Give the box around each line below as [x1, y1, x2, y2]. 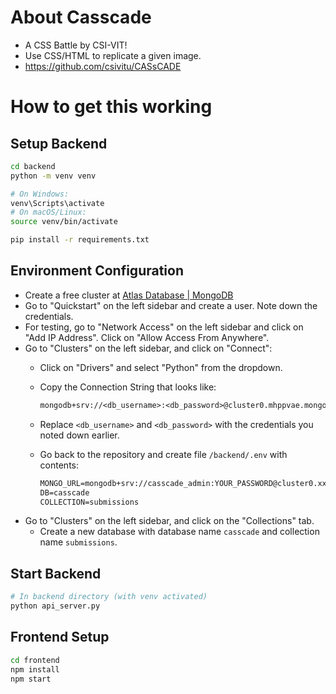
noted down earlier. [39, 429, 120, 441]
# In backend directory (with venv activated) [10, 592, 208, 602]
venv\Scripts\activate [10, 198, 105, 208]
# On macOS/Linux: [10, 207, 87, 218]
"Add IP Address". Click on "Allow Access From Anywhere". [24, 331, 270, 343]
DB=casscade [39, 487, 90, 498]
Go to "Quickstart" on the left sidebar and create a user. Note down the [24, 299, 318, 311]
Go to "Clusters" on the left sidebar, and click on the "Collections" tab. [24, 515, 315, 527]
